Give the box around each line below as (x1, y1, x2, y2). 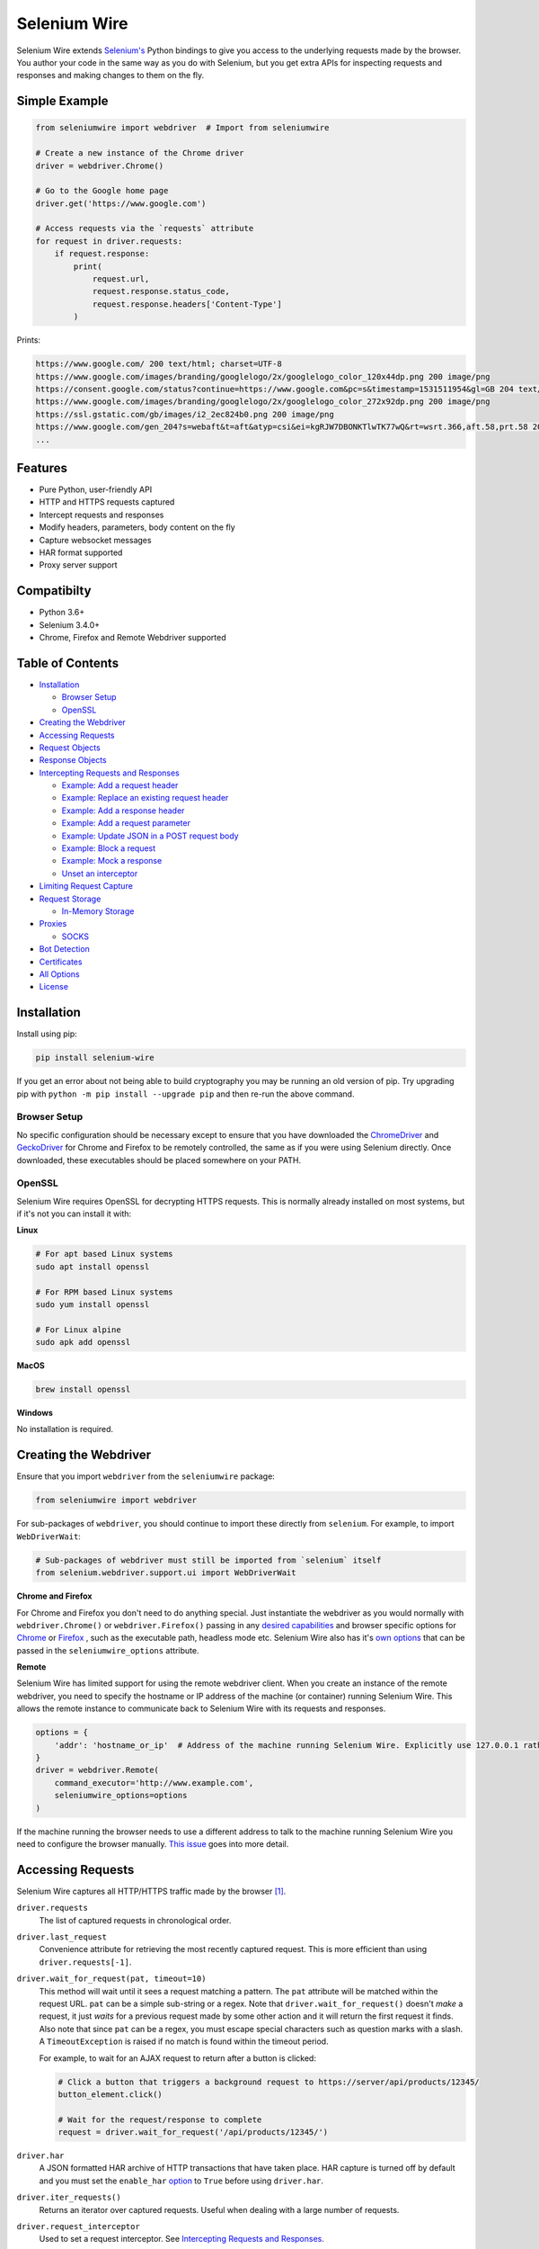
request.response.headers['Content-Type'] (92, 299, 282, 309)
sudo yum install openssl (35, 1299, 150, 1309)
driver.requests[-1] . (39, 1957, 132, 1967)
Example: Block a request (61, 843, 156, 854)
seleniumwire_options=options (54, 1790, 188, 1801)
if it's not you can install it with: (16, 1208, 132, 1219)
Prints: (16, 335, 40, 345)
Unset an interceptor (61, 868, 138, 879)
